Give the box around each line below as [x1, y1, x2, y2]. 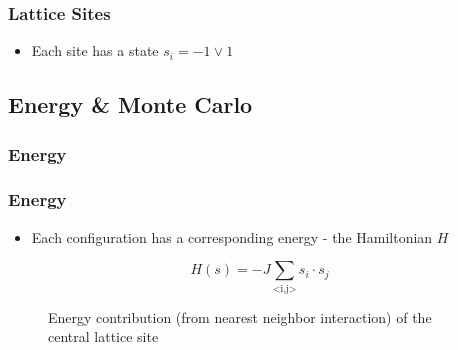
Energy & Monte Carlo [8, 89, 253, 120]
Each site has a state [31, 40, 159, 61]
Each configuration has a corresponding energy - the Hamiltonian [31, 226, 433, 247]
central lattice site [48, 326, 159, 347]
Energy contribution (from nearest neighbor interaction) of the [48, 306, 432, 327]
